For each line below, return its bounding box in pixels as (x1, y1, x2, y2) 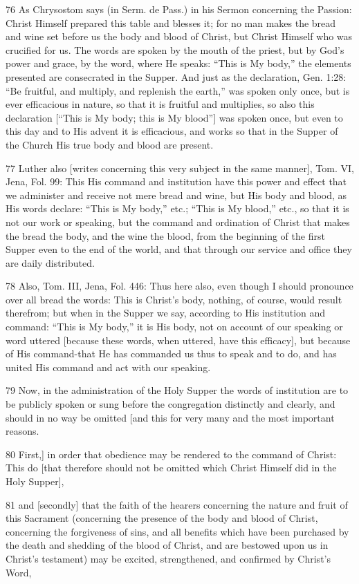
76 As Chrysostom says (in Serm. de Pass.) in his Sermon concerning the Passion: (6, 2, 352, 16)
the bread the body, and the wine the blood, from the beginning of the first (6, 228, 325, 243)
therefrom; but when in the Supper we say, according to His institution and (6, 305, 326, 320)
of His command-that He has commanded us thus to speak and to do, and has (6, 346, 337, 361)
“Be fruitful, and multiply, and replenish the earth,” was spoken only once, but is (6, 83, 350, 97)
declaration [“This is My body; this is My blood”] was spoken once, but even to (6, 110, 343, 124)
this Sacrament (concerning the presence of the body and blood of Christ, (6, 511, 318, 525)
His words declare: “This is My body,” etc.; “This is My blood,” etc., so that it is (6, 201, 349, 216)
